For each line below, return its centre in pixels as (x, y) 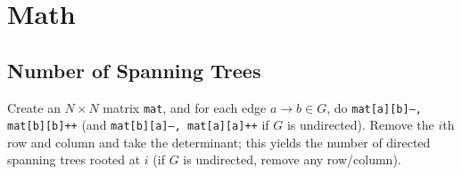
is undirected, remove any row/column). (292, 159)
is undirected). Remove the (360, 125)
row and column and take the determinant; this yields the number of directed (219, 142)
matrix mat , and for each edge (185, 107)
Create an (34, 107)
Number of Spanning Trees (134, 70)
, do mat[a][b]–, (374, 107)
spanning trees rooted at (74, 159)
